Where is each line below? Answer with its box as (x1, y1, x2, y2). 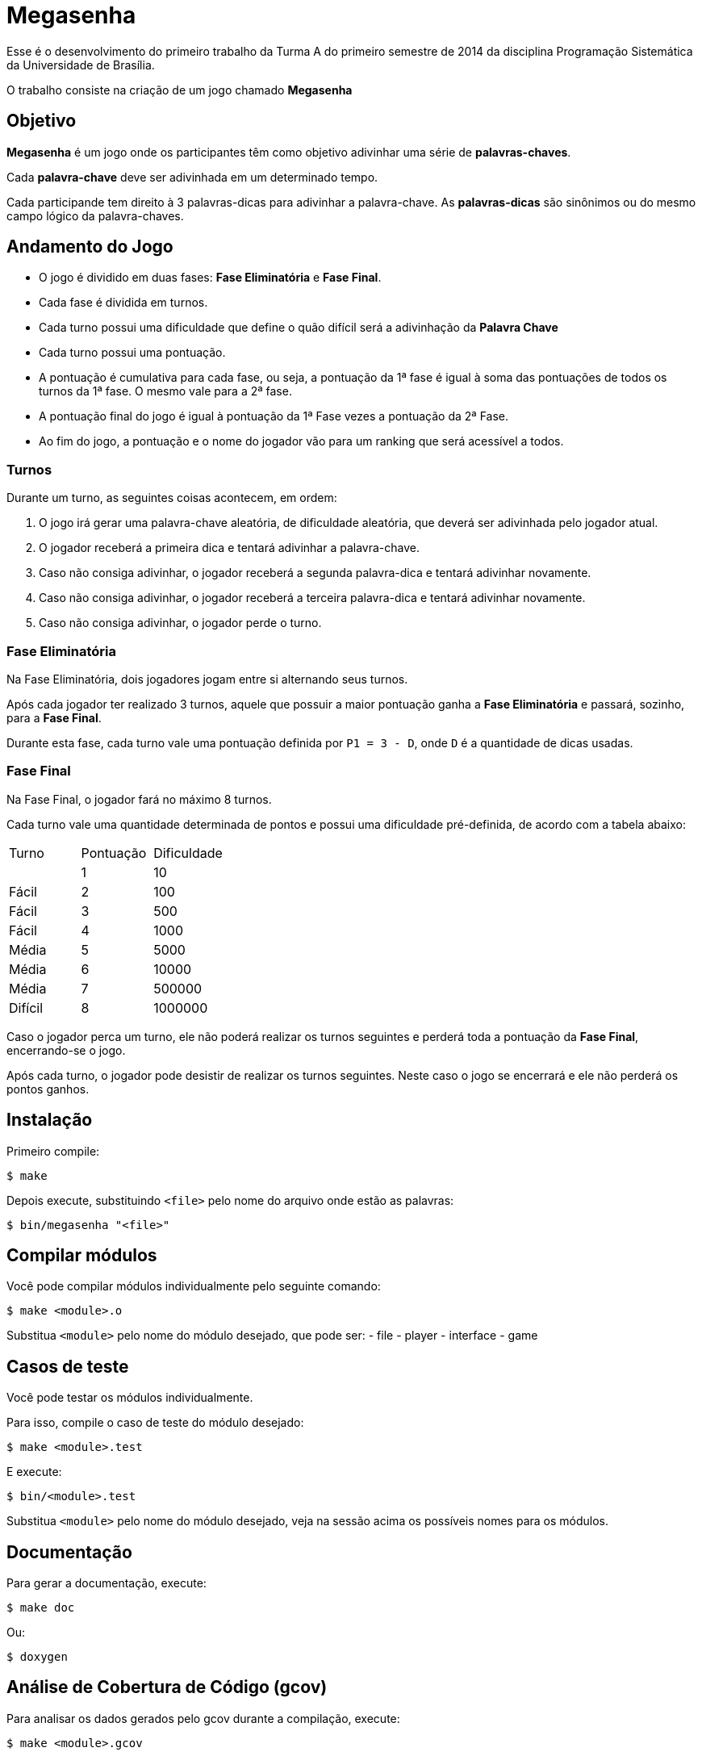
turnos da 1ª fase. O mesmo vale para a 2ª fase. (39, 384, 292, 399)
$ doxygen (6, 1650, 68, 1664)
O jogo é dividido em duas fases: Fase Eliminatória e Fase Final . (39, 270, 382, 285)
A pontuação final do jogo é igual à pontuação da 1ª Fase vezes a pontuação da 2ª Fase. (39, 409, 508, 424)
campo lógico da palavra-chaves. (6, 208, 184, 223)
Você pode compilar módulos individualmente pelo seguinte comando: (6, 1279, 381, 1294)
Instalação (6, 1110, 93, 1131)
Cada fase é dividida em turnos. (39, 295, 208, 310)
